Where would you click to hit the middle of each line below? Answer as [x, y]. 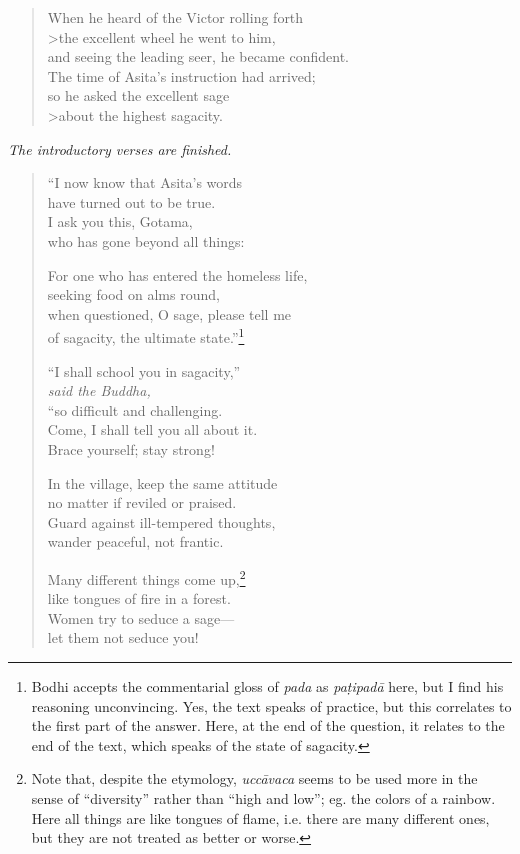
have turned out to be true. [131, 201]
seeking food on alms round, [133, 294]
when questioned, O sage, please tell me [169, 313]
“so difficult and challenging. [135, 409]
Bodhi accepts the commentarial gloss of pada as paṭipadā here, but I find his [267, 685]
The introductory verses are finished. [120, 148]
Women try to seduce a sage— [141, 617]
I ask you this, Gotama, [120, 221]
